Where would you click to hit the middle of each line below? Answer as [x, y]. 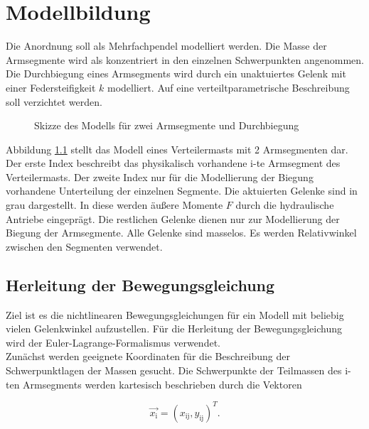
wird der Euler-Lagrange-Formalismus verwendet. [113, 342]
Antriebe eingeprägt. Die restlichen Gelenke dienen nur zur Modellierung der [173, 218]
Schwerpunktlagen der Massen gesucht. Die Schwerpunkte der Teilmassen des [174, 370]
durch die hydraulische [285, 205]
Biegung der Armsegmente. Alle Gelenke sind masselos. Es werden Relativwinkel [181, 233]
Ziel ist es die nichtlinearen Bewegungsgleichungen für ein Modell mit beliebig [175, 314]
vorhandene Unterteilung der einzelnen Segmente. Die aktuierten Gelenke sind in [182, 191]
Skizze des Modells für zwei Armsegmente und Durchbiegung [167, 125]
